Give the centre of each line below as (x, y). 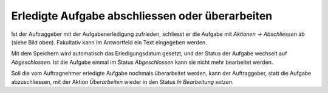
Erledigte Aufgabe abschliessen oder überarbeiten (142, 16)
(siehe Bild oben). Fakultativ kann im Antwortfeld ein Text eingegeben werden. (109, 42)
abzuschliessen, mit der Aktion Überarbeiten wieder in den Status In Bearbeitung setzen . (122, 81)
